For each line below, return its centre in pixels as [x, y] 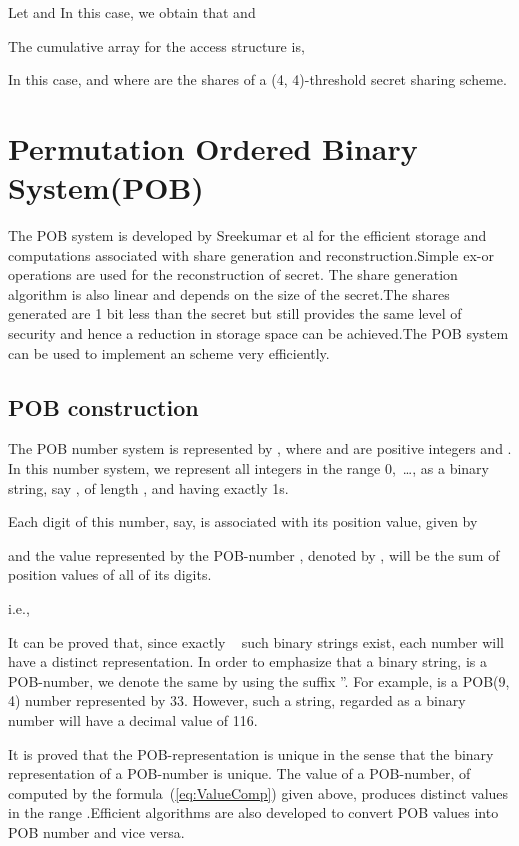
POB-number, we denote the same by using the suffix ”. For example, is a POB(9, [259, 680]
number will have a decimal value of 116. [133, 719]
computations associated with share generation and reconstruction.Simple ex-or [251, 254]
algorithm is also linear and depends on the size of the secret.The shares [229, 293]
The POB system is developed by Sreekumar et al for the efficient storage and [247, 235]
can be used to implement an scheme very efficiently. [169, 352]
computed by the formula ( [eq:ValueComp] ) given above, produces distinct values [258, 792]
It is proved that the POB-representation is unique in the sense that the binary [251, 753]
